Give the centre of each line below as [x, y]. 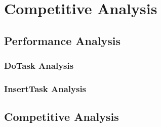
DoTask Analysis [39, 66]
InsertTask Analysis [45, 88]
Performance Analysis [62, 40]
